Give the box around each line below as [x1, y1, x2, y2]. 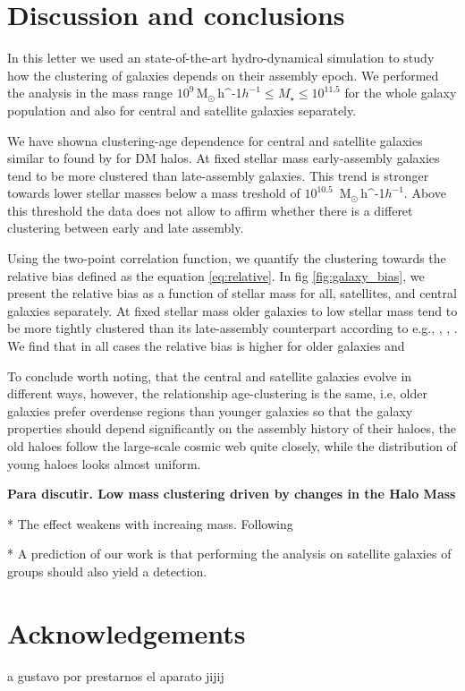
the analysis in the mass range [7, 83, 173, 102]
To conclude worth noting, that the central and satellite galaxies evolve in [7, 366, 412, 385]
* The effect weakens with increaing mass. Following [7, 514, 293, 533]
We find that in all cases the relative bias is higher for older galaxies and [7, 337, 405, 355]
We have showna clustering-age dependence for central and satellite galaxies [7, 131, 423, 149]
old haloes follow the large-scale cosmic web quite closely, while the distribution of [7, 437, 457, 455]
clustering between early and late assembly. [7, 218, 244, 237]
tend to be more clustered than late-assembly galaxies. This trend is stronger [7, 166, 429, 184]
